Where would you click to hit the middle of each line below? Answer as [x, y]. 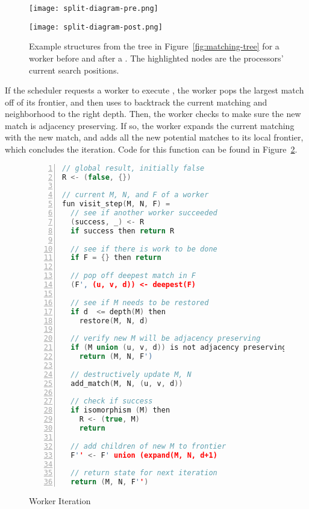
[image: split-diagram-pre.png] [94, 8]
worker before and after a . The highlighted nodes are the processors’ [156, 58]
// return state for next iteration [144, 473]
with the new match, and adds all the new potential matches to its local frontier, [154, 137]
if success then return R [123, 231]
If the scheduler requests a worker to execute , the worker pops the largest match [154, 90]
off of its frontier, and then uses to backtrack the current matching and [136, 102]
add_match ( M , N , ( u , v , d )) [127, 383]
